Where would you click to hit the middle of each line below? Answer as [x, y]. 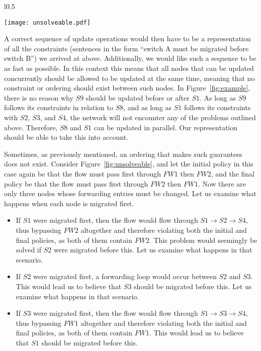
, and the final [233, 173]
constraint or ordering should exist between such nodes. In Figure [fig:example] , [127, 88]
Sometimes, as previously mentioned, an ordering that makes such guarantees [123, 154]
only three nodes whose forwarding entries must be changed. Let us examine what [130, 193]
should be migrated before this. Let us [193, 286]
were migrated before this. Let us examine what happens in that [153, 250]
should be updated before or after [138, 97]
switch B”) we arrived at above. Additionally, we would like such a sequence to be [130, 58]
